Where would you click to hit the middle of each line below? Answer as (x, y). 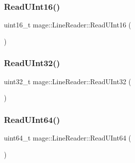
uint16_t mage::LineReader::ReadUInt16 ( (68, 25)
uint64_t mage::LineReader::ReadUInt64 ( (68, 138)
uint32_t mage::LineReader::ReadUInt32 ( (68, 81)
